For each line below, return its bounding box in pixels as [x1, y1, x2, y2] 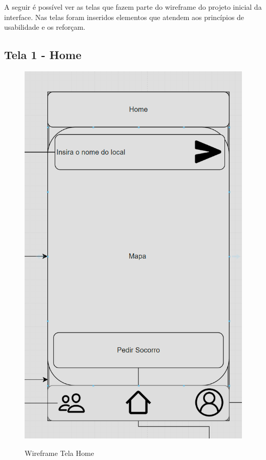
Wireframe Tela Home [25, 447, 94, 458]
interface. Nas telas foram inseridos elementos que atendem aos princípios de [4, 11, 244, 22]
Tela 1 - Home [4, 47, 81, 63]
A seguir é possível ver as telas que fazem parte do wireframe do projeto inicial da [4, 2, 262, 12]
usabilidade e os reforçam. [4, 22, 86, 32]
